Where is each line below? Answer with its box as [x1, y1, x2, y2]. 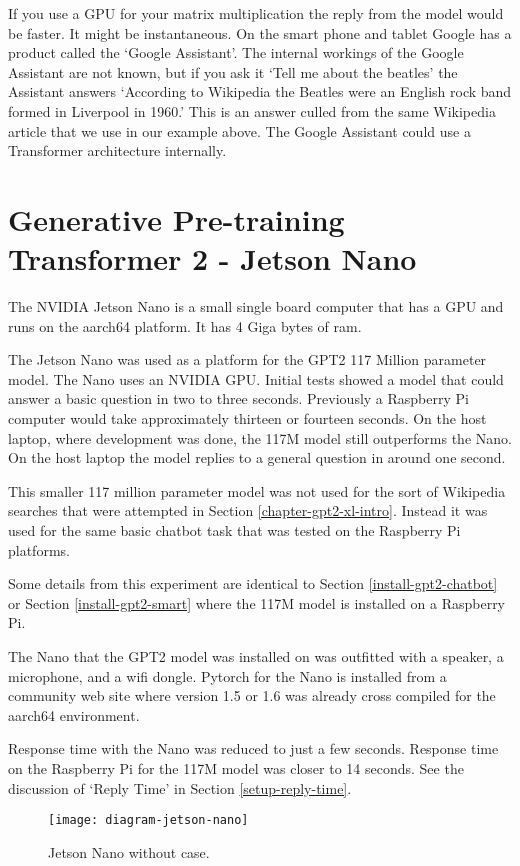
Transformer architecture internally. [8, 140, 227, 161]
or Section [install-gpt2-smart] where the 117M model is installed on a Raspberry [8, 592, 506, 613]
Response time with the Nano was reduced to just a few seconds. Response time [8, 738, 499, 759]
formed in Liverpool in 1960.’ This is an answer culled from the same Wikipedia [8, 100, 496, 121]
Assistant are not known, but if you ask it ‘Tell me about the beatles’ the [8, 61, 458, 82]
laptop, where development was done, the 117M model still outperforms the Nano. [8, 427, 512, 448]
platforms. [8, 539, 70, 560]
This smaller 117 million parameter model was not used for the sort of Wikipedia [8, 480, 506, 501]
